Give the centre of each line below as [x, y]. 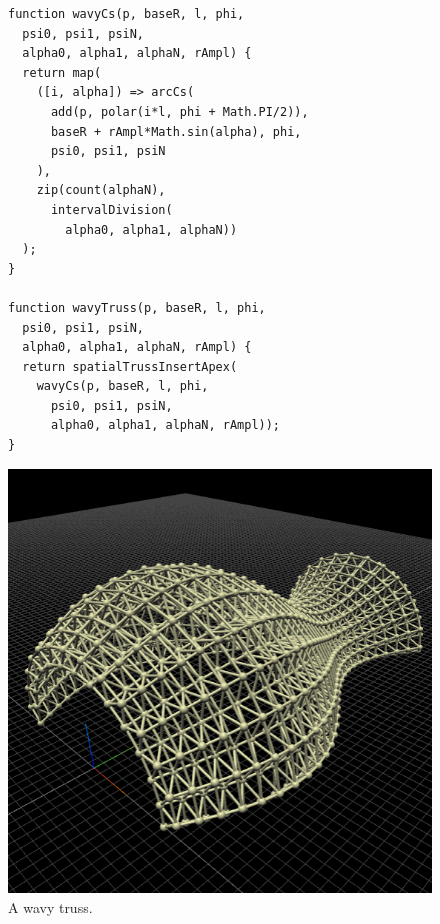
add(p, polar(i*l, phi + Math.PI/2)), [179, 111]
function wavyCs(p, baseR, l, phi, [126, 14]
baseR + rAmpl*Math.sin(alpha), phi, [176, 131]
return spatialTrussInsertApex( [130, 366]
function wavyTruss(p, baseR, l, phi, [137, 307]
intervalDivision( [111, 209]
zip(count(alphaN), [101, 190]
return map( [62, 72]
